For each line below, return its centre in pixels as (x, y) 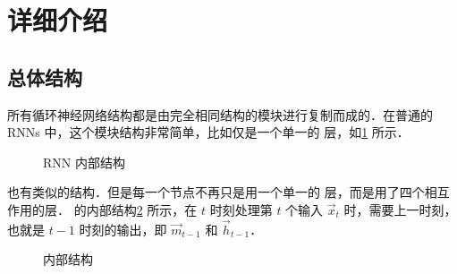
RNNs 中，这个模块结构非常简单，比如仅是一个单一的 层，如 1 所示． (208, 132)
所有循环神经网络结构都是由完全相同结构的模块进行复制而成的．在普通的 (220, 114)
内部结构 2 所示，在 (142, 209)
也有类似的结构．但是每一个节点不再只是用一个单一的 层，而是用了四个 (216, 192)
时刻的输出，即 (123, 229)
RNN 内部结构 (84, 162)
